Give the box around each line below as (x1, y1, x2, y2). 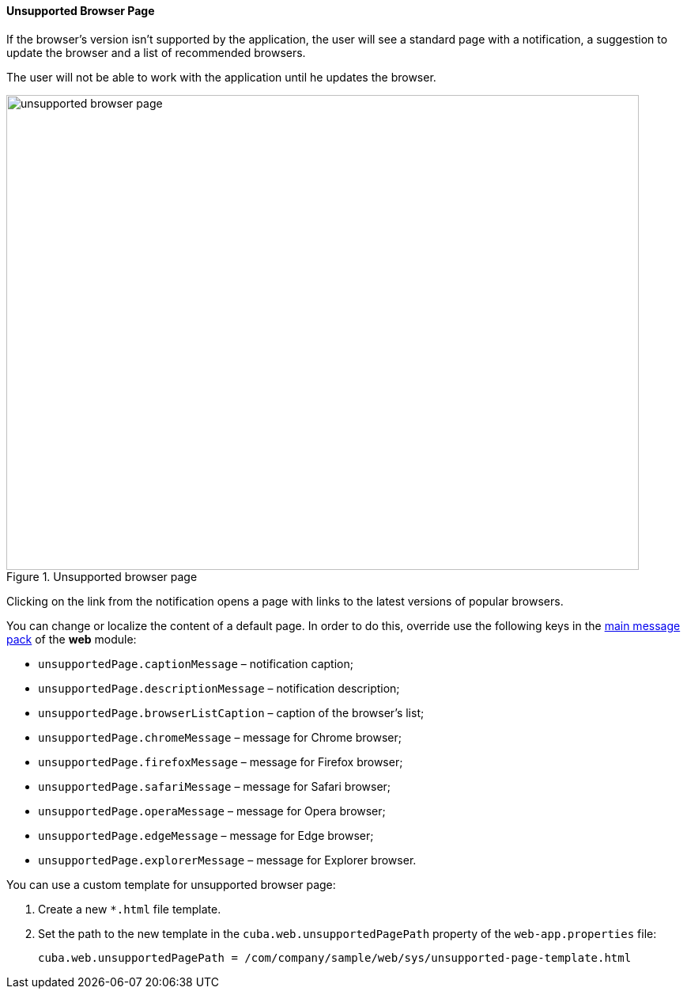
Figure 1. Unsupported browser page (6, 569, 198, 583)
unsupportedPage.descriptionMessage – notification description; (38, 681, 400, 695)
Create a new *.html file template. (38, 902, 221, 916)
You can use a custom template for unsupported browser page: (6, 877, 336, 891)
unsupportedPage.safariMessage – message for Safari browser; (38, 779, 391, 793)
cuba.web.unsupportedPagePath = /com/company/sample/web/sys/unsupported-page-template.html (38, 951, 632, 964)
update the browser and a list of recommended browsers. (6, 45, 306, 59)
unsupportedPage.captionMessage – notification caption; (38, 656, 353, 670)
